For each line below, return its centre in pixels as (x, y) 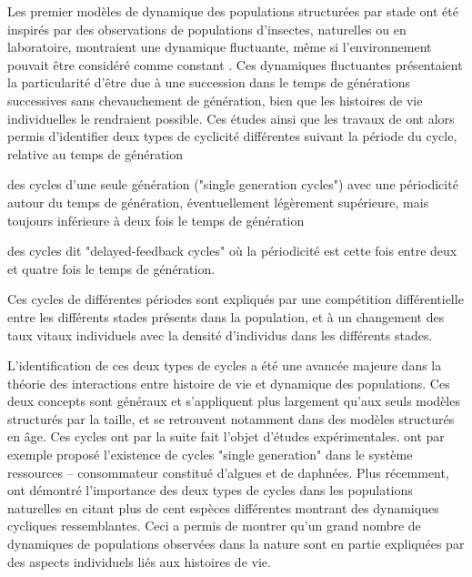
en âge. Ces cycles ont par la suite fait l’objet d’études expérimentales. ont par (226, 436)
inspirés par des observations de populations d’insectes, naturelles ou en (207, 29)
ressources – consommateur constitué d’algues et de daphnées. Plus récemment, (228, 472)
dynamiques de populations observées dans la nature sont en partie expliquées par (236, 544)
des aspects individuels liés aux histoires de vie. (139, 561)
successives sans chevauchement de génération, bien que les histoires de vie (215, 100)
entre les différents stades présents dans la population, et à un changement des (226, 316)
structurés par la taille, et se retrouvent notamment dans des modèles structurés (231, 418)
